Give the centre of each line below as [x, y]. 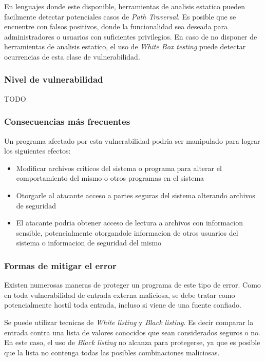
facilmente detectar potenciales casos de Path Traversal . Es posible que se [120, 16]
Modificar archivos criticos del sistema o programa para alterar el [119, 168]
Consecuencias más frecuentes [67, 121]
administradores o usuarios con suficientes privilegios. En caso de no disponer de [131, 36]
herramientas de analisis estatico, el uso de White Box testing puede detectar [125, 46]
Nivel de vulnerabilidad [54, 79]
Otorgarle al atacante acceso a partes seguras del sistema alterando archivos [136, 195]
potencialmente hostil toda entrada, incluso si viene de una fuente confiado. [123, 305]
